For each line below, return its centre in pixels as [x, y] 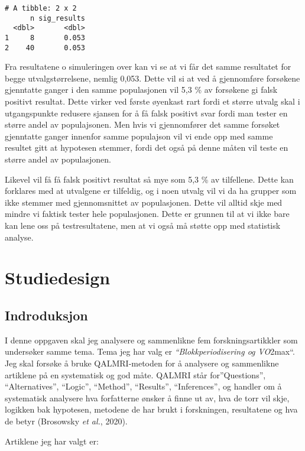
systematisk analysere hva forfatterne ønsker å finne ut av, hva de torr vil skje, [147, 398]
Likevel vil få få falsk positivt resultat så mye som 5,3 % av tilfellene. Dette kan [149, 179]
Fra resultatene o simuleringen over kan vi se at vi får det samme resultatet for [148, 66]
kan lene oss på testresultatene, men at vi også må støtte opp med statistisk [143, 225]
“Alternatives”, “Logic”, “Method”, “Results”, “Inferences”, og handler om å [143, 386]
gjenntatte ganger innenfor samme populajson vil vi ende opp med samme [139, 136]
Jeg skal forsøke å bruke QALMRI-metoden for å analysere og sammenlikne [142, 363]
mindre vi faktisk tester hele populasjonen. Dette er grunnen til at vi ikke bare [147, 214]
